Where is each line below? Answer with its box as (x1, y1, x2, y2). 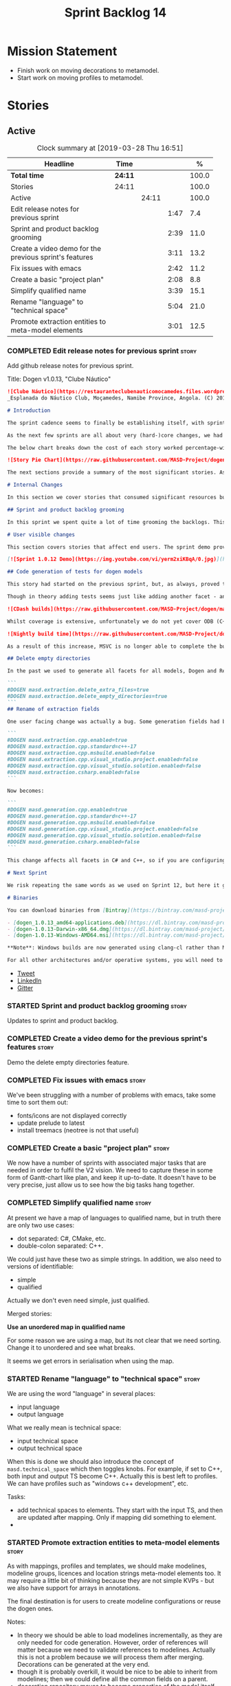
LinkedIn (16, 976, 42, 985)
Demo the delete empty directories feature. (7, 1058, 129, 1066)
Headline (44, 159, 74, 168)
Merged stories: (7, 1309, 52, 1317)
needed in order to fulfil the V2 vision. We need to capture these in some (7, 1166, 213, 1174)
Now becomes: (7, 787, 45, 795)
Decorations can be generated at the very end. (16, 1661, 150, 1669)
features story (7, 1042, 54, 1052)
